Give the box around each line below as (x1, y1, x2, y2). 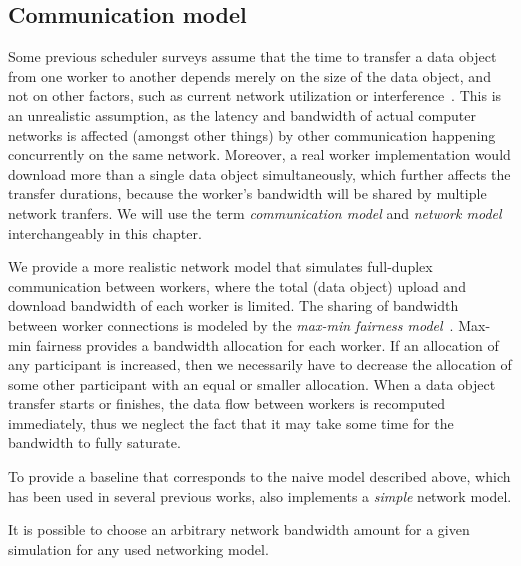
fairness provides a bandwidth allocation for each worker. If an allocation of (35, 334, 499, 355)
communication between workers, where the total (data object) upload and (8, 275, 466, 296)
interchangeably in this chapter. (8, 222, 202, 243)
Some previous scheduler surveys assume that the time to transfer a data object (8, 46, 497, 67)
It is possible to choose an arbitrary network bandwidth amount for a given (8, 519, 470, 540)
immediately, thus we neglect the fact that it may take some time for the (8, 412, 454, 433)
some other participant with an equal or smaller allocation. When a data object (8, 373, 496, 394)
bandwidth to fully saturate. (8, 432, 181, 453)
